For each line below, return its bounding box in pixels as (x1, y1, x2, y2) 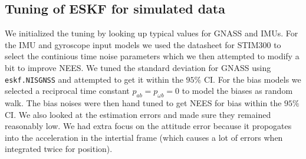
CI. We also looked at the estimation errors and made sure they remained (5, 108, 271, 120)
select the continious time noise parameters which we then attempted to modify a (5, 50, 300, 62)
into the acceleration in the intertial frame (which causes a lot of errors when (5, 131, 283, 143)
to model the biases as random (182, 84, 293, 97)
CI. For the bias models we (203, 73, 301, 85)
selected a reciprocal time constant (5, 84, 130, 97)
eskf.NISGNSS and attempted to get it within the (5, 73, 183, 85)
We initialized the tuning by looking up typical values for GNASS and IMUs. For (5, 27, 298, 39)
